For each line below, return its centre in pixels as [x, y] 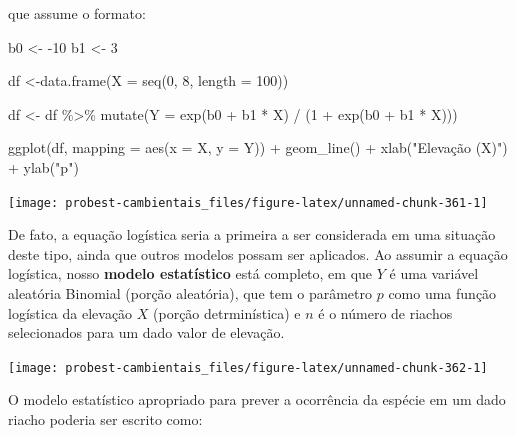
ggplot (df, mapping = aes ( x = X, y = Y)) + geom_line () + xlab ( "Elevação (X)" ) [258, 147]
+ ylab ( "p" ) [43, 166]
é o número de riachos [385, 312]
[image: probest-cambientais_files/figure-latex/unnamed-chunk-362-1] [248, 367]
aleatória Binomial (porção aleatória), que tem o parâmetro [190, 293]
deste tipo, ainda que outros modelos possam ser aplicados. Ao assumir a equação [258, 253]
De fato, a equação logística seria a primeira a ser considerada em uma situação [252, 234]
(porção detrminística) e [227, 312]
